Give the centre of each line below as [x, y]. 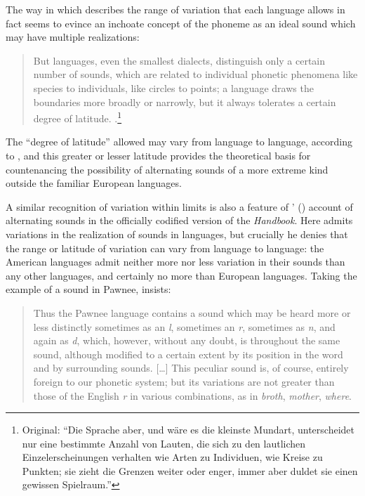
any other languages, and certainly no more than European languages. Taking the [181, 275]
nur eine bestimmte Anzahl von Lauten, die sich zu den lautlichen [164, 443]
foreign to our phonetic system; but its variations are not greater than [184, 381]
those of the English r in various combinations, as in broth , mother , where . [192, 395]
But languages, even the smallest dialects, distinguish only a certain [179, 60]
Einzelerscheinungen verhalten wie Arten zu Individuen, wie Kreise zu [172, 457]
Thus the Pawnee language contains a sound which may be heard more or [192, 312]
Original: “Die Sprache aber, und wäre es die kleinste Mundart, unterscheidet [188, 430]
